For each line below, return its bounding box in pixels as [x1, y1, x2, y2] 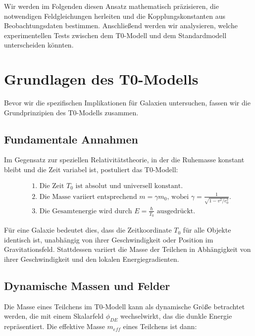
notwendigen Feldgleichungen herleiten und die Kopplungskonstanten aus [4, 10, 225, 21]
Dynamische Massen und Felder [4, 278, 170, 293]
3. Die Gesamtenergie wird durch [32, 207, 132, 215]
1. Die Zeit [32, 182, 64, 190]
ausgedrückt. [156, 207, 196, 215]
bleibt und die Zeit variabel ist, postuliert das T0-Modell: [4, 164, 178, 175]
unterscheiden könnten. [4, 40, 74, 50]
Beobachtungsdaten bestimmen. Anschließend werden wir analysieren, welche [4, 20, 238, 31]
